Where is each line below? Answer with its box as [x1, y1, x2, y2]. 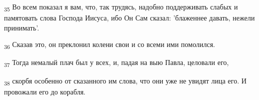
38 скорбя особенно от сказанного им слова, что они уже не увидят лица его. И [4, 75, 247, 87]
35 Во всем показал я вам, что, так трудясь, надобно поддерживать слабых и [4, 1, 238, 13]
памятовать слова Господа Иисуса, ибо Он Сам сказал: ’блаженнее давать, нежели [4, 12, 255, 23]
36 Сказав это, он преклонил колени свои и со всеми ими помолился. [4, 39, 215, 51]
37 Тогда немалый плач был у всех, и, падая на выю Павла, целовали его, [4, 57, 229, 69]
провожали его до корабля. [4, 86, 86, 96]
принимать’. [4, 22, 39, 32]
